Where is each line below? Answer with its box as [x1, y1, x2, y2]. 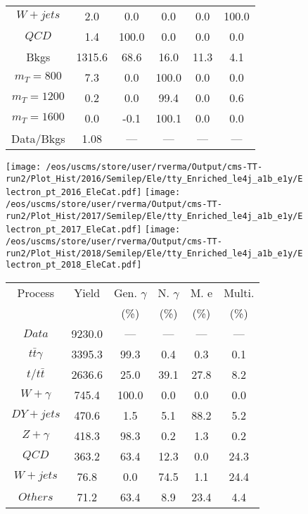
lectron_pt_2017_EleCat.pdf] [6, 225, 142, 235]
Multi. [224, 284, 255, 301]
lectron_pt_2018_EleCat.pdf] [6, 260, 142, 270]
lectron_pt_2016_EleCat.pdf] [6, 187, 142, 198]
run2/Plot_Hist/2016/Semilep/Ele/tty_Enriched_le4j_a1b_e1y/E [6, 173, 303, 184]
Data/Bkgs [11, 130, 65, 146]
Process [17, 284, 54, 301]
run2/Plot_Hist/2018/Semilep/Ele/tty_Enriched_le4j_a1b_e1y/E [6, 248, 303, 258]
